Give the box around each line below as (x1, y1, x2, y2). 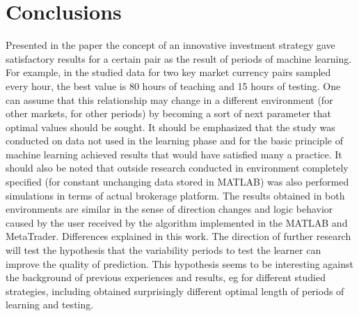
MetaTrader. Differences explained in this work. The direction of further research (6, 229, 351, 243)
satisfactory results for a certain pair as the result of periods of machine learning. (6, 51, 352, 66)
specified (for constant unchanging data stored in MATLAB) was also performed (6, 174, 349, 189)
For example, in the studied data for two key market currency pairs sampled (6, 65, 331, 80)
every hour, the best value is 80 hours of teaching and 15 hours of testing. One (6, 78, 341, 93)
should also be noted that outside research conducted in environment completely (6, 160, 349, 175)
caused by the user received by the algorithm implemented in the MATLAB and (6, 215, 348, 230)
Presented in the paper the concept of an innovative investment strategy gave (6, 38, 335, 52)
